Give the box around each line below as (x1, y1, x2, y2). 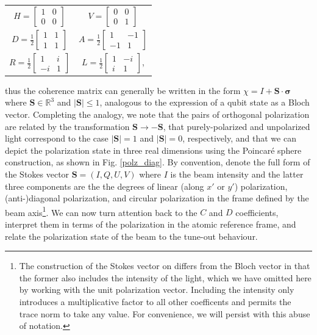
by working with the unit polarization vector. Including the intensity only (19, 283, 294, 296)
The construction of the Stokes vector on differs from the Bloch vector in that (19, 259, 310, 272)
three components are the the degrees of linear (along (5, 179, 204, 192)
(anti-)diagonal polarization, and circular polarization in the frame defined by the (5, 192, 309, 204)
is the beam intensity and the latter (170, 167, 304, 180)
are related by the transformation (5, 120, 130, 132)
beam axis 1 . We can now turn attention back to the (5, 204, 198, 218)
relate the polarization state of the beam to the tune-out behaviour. (5, 229, 258, 242)
